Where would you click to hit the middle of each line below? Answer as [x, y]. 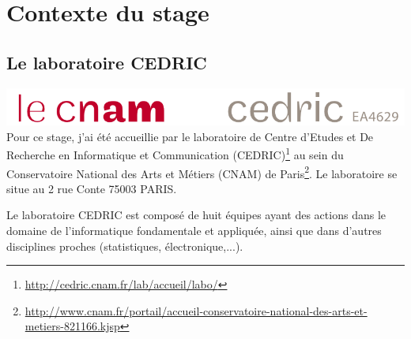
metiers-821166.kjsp [72, 326]
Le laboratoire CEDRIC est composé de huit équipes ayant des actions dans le [196, 215]
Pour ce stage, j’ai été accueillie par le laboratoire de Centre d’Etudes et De [190, 136]
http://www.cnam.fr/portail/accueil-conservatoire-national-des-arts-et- [196, 310]
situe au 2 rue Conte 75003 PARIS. [92, 188]
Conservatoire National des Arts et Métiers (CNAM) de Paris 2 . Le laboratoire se [202, 172]
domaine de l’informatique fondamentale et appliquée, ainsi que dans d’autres [194, 231]
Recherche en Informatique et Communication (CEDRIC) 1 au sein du [175, 154]
